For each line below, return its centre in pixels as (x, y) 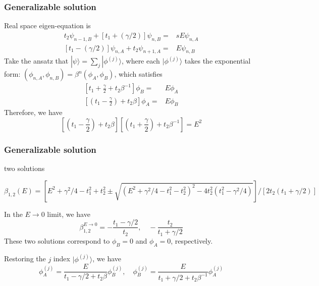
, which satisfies (138, 74)
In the (13, 214)
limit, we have (69, 214)
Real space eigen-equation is (47, 25)
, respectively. (192, 241)
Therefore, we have (33, 112)
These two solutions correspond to (57, 241)
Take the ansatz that (36, 61)
